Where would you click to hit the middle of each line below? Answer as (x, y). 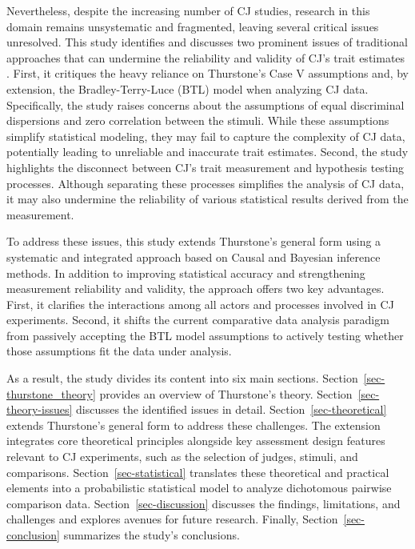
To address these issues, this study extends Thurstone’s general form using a (194, 241)
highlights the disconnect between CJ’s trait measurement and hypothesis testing (206, 167)
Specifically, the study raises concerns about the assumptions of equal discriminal (206, 104)
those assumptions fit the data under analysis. (119, 351)
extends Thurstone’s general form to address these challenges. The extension (194, 425)
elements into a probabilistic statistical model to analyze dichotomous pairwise (199, 488)
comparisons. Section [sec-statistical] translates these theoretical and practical (198, 472)
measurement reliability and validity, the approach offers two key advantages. (196, 289)
